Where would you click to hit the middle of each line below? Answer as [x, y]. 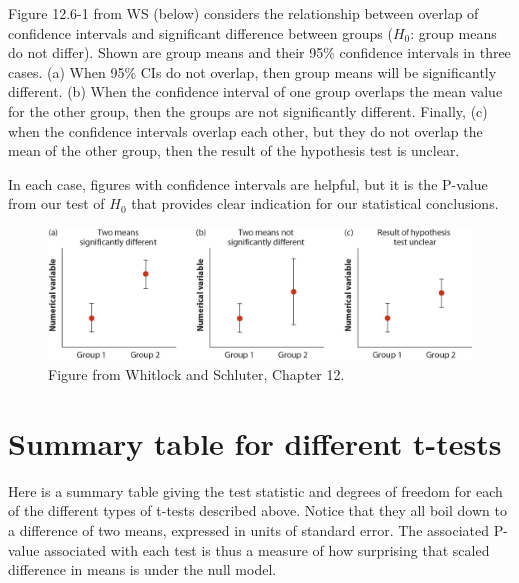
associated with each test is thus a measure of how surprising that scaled [267, 549]
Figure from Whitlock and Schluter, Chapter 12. [196, 374]
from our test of [56, 203]
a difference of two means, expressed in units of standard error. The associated [249, 529]
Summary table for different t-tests [255, 442]
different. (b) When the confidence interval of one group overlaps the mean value [255, 91]
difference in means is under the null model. [142, 569]
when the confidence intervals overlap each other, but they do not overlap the [245, 130]
